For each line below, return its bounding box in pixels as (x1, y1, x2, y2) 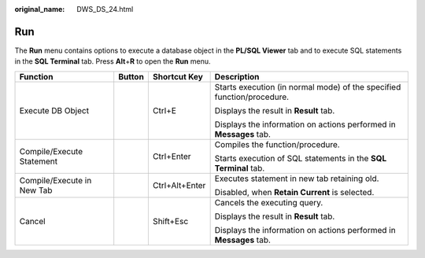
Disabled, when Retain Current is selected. (214, 186, 375, 197)
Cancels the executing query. (214, 197, 323, 208)
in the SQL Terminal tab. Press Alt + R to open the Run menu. (14, 57, 211, 66)
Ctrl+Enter (152, 150, 192, 161)
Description (214, 71, 260, 82)
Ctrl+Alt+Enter (152, 179, 206, 190)
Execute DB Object (19, 105, 90, 116)
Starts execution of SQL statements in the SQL (214, 153, 387, 164)
